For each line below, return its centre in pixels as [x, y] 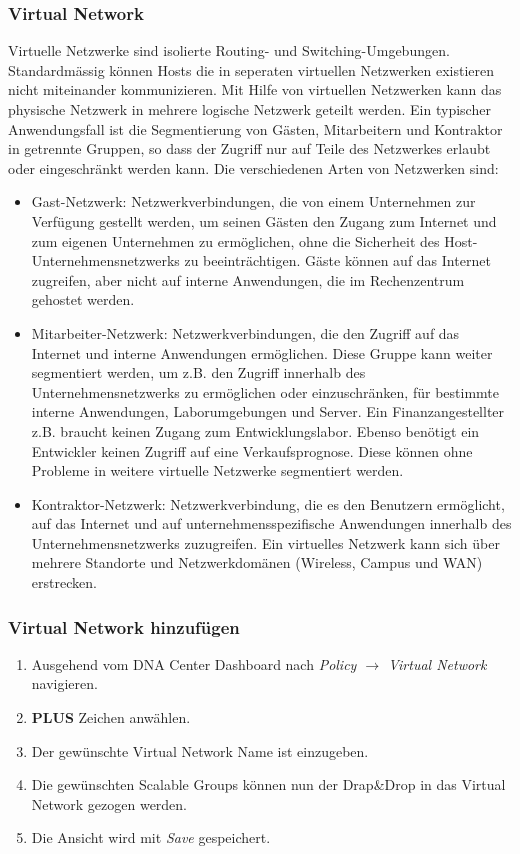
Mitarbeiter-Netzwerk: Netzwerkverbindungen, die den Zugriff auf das [245, 332]
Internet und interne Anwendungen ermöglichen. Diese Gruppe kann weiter [262, 352]
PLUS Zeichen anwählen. [111, 717]
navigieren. [64, 683]
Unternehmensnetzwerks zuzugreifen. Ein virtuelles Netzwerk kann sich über [265, 542]
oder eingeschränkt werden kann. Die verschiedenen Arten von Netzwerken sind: [253, 167]
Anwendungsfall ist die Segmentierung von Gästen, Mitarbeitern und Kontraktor [255, 128]
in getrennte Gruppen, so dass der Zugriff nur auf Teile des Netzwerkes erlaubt [249, 148]
